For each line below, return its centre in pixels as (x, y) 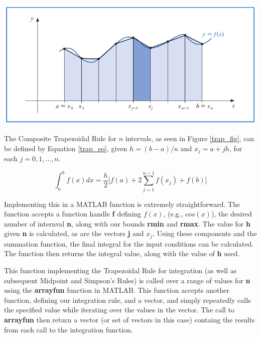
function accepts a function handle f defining (73, 214)
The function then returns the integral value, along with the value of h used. (122, 253)
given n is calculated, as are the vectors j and (74, 233)
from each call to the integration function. (69, 329)
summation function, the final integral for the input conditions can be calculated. (129, 243)
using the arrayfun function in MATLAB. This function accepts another (117, 290)
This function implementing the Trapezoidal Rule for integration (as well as (120, 270)
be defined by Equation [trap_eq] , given (66, 148)
